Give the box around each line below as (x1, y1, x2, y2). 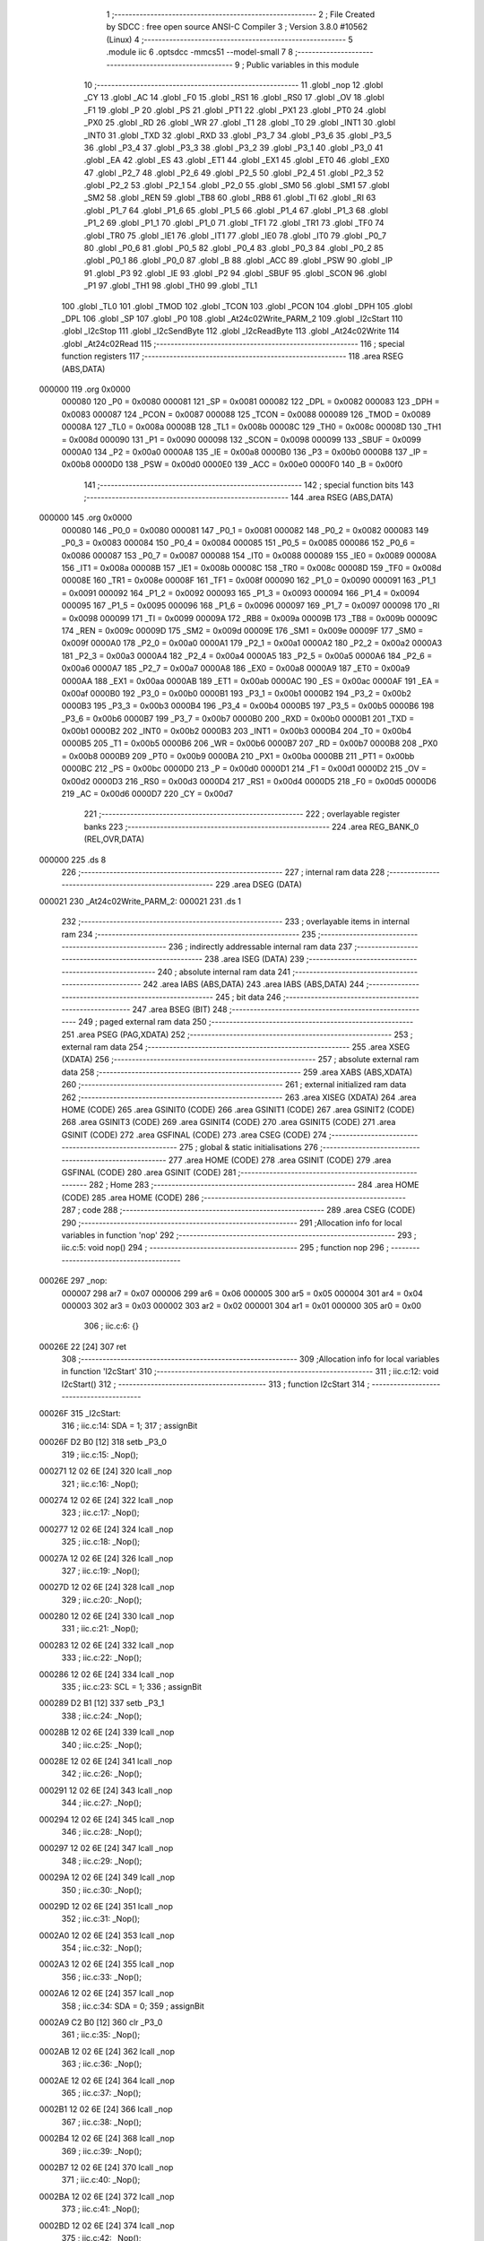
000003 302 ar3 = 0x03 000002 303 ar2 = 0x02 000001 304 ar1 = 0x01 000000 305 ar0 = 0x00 (61, 1300, 421, 1311)
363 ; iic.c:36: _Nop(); (61, 2058, 143, 2070)
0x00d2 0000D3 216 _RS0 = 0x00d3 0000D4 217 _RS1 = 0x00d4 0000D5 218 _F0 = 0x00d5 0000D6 (61, 775, 436, 786)
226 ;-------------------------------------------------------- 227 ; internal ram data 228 (61, 867, 385, 878)
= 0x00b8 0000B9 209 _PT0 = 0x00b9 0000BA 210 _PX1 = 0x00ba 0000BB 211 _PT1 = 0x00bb (61, 750, 415, 761)
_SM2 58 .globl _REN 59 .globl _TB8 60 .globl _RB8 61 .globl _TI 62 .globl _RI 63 (83, 193, 376, 203)
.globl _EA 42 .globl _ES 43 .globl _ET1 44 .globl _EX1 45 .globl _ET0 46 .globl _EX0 (83, 155, 390, 166)
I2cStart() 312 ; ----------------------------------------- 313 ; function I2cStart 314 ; (61, 1379, 370, 1389)
